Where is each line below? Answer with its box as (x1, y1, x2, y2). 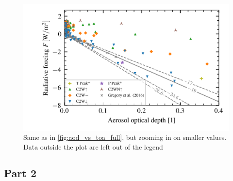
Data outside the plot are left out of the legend (23, 141, 163, 151)
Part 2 (4, 165, 37, 180)
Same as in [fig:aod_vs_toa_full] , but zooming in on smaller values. (23, 132, 227, 142)
